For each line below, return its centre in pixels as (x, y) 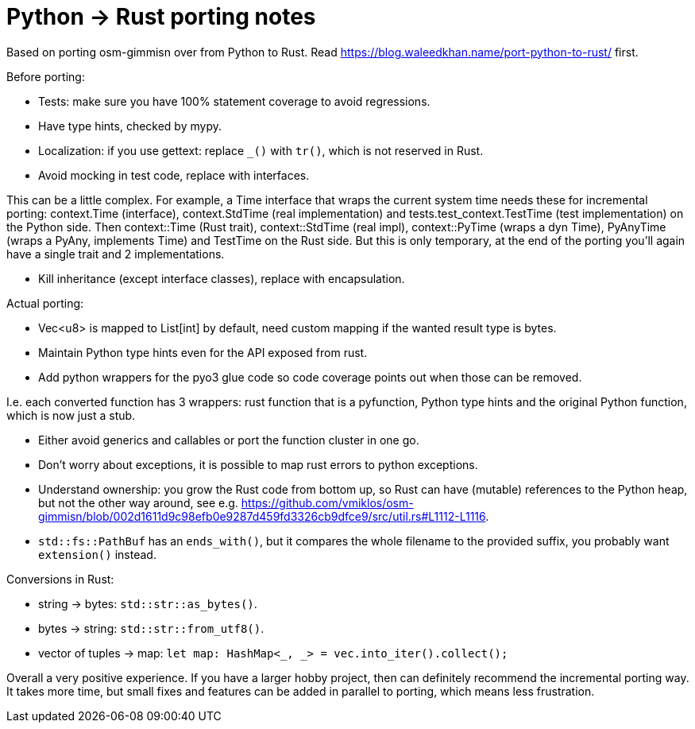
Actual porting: (45, 303)
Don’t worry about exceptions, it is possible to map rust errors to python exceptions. (258, 464)
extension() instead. (97, 554)
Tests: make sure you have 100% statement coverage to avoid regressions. (234, 101)
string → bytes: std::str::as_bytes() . (148, 603)
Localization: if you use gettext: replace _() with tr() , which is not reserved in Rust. (261, 150)
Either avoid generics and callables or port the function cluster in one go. (229, 440)
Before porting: (46, 76)
